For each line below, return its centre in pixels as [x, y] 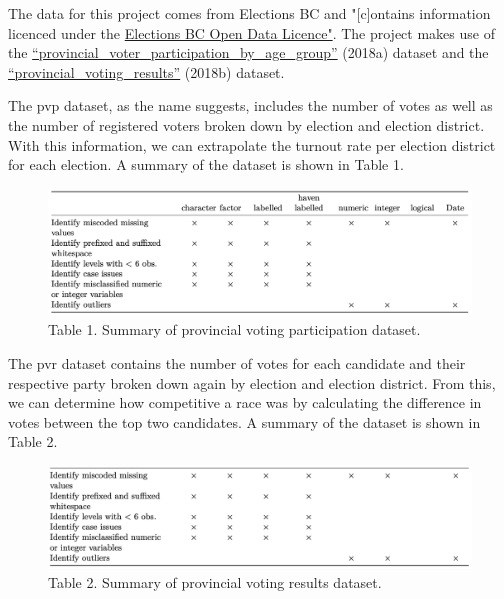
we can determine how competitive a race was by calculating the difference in [245, 402]
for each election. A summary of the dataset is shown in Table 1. [206, 164]
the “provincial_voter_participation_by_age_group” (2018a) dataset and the [248, 52]
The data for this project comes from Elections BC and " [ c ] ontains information [249, 13]
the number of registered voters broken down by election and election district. [246, 124]
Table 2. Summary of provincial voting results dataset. [215, 582]
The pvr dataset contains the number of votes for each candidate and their [237, 363]
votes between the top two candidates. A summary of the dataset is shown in [244, 421]
